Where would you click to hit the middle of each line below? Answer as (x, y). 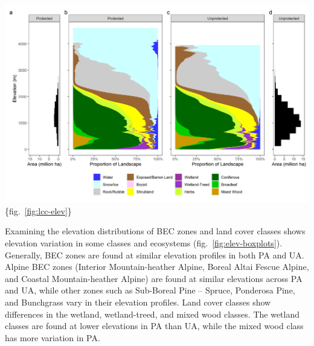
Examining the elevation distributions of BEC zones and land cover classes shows (155, 231)
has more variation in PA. (53, 337)
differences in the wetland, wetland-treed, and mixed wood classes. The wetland (152, 314)
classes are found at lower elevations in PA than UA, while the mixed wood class (154, 326)
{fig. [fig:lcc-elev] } (38, 210)
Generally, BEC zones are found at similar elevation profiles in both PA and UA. (155, 255)
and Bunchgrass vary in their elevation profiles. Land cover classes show (138, 302)
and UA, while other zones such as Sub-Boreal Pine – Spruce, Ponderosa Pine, (150, 290)
